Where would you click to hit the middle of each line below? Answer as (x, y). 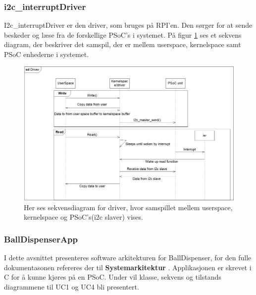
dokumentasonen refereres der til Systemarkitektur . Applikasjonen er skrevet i (128, 267)
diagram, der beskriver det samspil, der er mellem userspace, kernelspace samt (123, 44)
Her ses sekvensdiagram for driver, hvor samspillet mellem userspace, (128, 207)
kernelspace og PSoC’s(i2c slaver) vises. (83, 217)
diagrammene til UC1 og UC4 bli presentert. (72, 286)
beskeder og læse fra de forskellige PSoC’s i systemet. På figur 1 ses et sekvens (123, 34)
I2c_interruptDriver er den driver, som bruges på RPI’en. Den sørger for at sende (128, 25)
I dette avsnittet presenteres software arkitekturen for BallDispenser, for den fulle (128, 257)
